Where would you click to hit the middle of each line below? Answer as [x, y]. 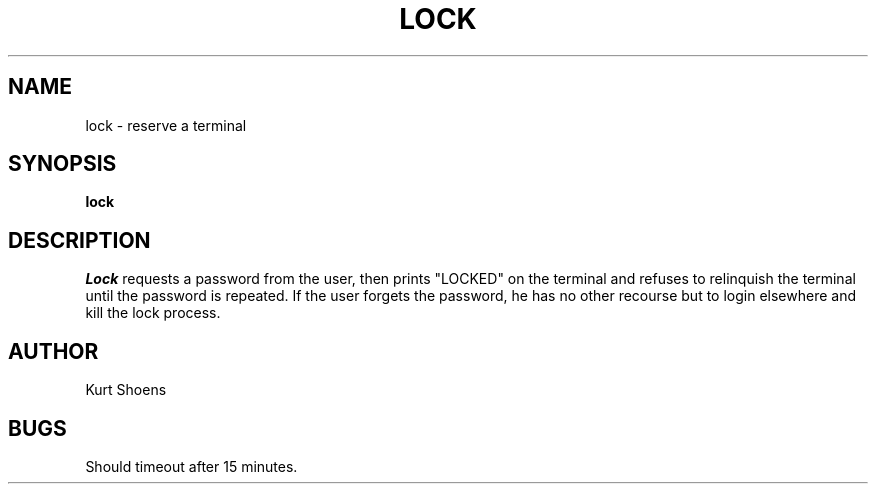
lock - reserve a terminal [166, 125]
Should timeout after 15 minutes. [191, 466]
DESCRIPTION [79, 240]
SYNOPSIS [62, 164]
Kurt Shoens [126, 390]
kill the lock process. [153, 313]
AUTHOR [53, 351]
